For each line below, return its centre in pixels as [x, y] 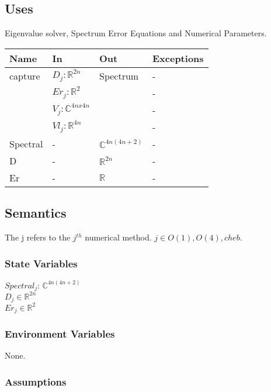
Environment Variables [60, 334]
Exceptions [178, 58]
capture [25, 75]
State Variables [41, 263]
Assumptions [36, 381]
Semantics [36, 213]
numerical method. [118, 237]
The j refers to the [38, 237]
